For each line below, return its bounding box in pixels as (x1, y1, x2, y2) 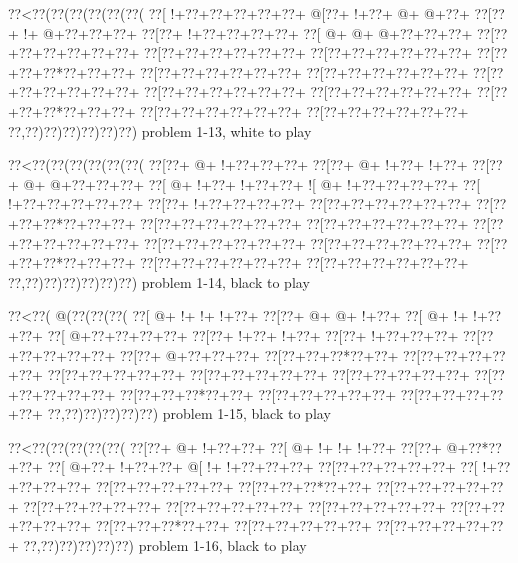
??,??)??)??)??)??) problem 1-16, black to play (23, 534, 307, 555)
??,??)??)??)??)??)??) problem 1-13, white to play (8, 120, 312, 141)
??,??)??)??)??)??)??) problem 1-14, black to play (8, 271, 310, 292)
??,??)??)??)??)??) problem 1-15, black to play (47, 403, 331, 424)
